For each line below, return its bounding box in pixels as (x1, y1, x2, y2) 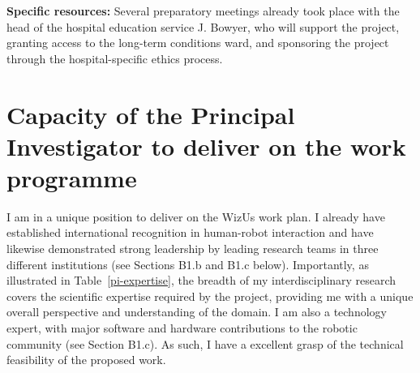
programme (6, 161, 137, 194)
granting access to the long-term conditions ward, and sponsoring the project (6, 34, 389, 51)
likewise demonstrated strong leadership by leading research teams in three (6, 240, 379, 257)
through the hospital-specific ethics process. (6, 49, 223, 66)
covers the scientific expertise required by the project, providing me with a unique (6, 287, 414, 304)
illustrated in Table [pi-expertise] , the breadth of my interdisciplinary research (6, 272, 396, 289)
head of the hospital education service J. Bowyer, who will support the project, (6, 18, 400, 35)
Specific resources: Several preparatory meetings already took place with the (6, 2, 400, 19)
